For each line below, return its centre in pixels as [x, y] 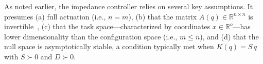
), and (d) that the [229, 36]
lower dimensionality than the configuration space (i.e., [91, 36]
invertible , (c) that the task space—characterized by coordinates [107, 26]
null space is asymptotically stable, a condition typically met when [109, 46]
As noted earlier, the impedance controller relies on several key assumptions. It [129, 6]
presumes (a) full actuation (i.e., [55, 16]
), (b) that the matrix [163, 16]
